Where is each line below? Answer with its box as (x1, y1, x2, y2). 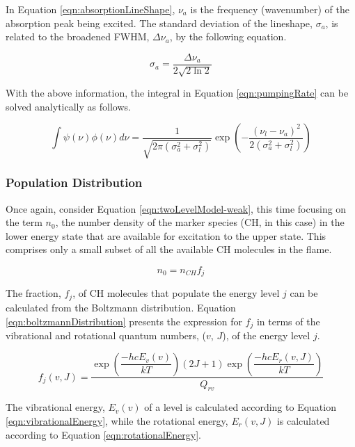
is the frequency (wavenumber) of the (190, 2, 349, 16)
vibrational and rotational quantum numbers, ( (6, 327, 207, 342)
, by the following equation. (169, 29, 287, 44)
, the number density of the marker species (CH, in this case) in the (55, 215, 345, 229)
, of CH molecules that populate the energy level (72, 286, 280, 300)
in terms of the (256, 314, 320, 328)
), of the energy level (222, 327, 310, 342)
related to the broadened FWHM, (6, 29, 150, 44)
